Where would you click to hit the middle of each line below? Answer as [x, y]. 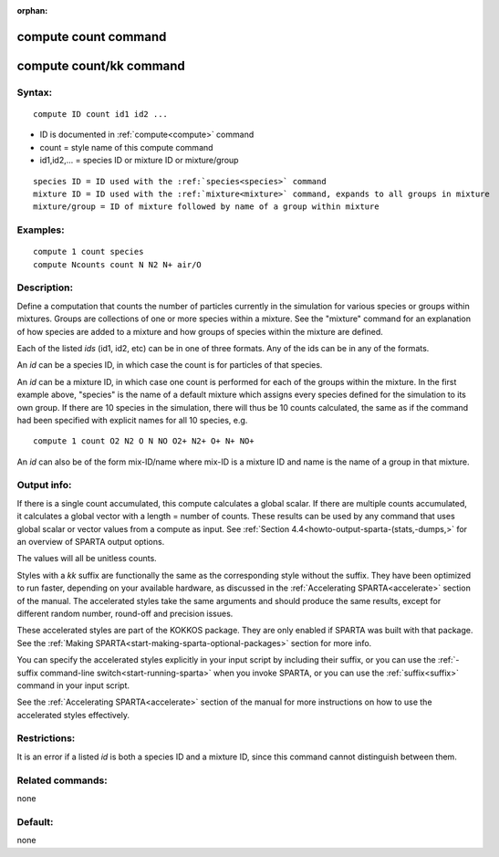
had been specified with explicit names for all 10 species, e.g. [132, 420]
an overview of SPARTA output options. [91, 542]
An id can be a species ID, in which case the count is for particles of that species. [170, 365]
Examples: [41, 230]
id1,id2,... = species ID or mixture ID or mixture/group [139, 161]
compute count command [92, 37]
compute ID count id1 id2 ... [101, 114]
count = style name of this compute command [126, 147]
